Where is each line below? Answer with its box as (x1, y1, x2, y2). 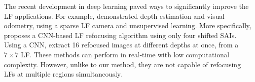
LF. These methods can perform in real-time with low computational (21, 49, 229, 59)
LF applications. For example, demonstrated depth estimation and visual (4, 10, 225, 21)
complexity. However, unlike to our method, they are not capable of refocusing (4, 59, 241, 69)
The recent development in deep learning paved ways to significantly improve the (4, 1, 249, 11)
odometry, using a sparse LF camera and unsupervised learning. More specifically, (4, 20, 252, 31)
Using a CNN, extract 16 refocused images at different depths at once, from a (4, 40, 239, 50)
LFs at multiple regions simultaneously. (4, 69, 122, 79)
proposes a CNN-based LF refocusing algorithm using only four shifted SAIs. (4, 30, 237, 40)
